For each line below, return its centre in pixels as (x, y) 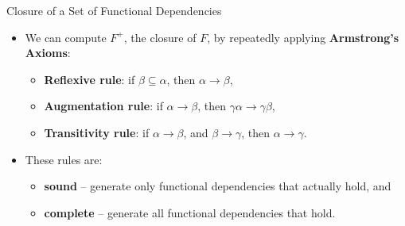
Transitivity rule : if (97, 132)
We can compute (66, 37)
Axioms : (48, 53)
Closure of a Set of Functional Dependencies (114, 10)
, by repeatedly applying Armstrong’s (303, 37)
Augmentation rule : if (103, 106)
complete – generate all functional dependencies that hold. (190, 212)
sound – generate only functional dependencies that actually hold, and (218, 186)
